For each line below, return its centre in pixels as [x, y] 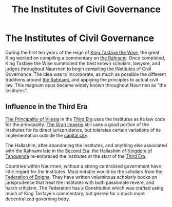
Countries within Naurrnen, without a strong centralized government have [83, 166]
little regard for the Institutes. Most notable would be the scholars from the [84, 171]
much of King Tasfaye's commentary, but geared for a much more [75, 193]
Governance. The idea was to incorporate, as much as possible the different [86, 74]
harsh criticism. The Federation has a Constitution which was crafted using [84, 188]
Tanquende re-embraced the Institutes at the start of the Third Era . [76, 156]
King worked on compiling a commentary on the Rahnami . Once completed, [85, 58]
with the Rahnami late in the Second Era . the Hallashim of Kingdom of [79, 151]
